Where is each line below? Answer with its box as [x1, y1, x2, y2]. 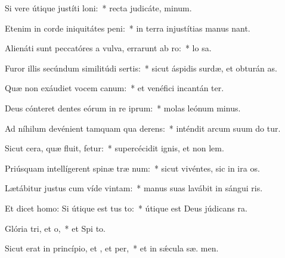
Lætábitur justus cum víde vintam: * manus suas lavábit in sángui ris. [5, 182, 263, 194]
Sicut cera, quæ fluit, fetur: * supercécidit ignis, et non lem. [5, 142, 224, 154]
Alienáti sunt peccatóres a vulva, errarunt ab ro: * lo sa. [5, 42, 212, 54]
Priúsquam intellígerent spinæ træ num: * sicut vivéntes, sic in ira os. [5, 161, 260, 174]
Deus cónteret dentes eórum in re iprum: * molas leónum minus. [5, 101, 241, 114]
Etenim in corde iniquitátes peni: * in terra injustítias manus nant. [5, 21, 250, 34]
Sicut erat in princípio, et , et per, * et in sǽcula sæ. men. [5, 242, 219, 254]
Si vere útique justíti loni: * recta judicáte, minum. [5, 2, 192, 14]
